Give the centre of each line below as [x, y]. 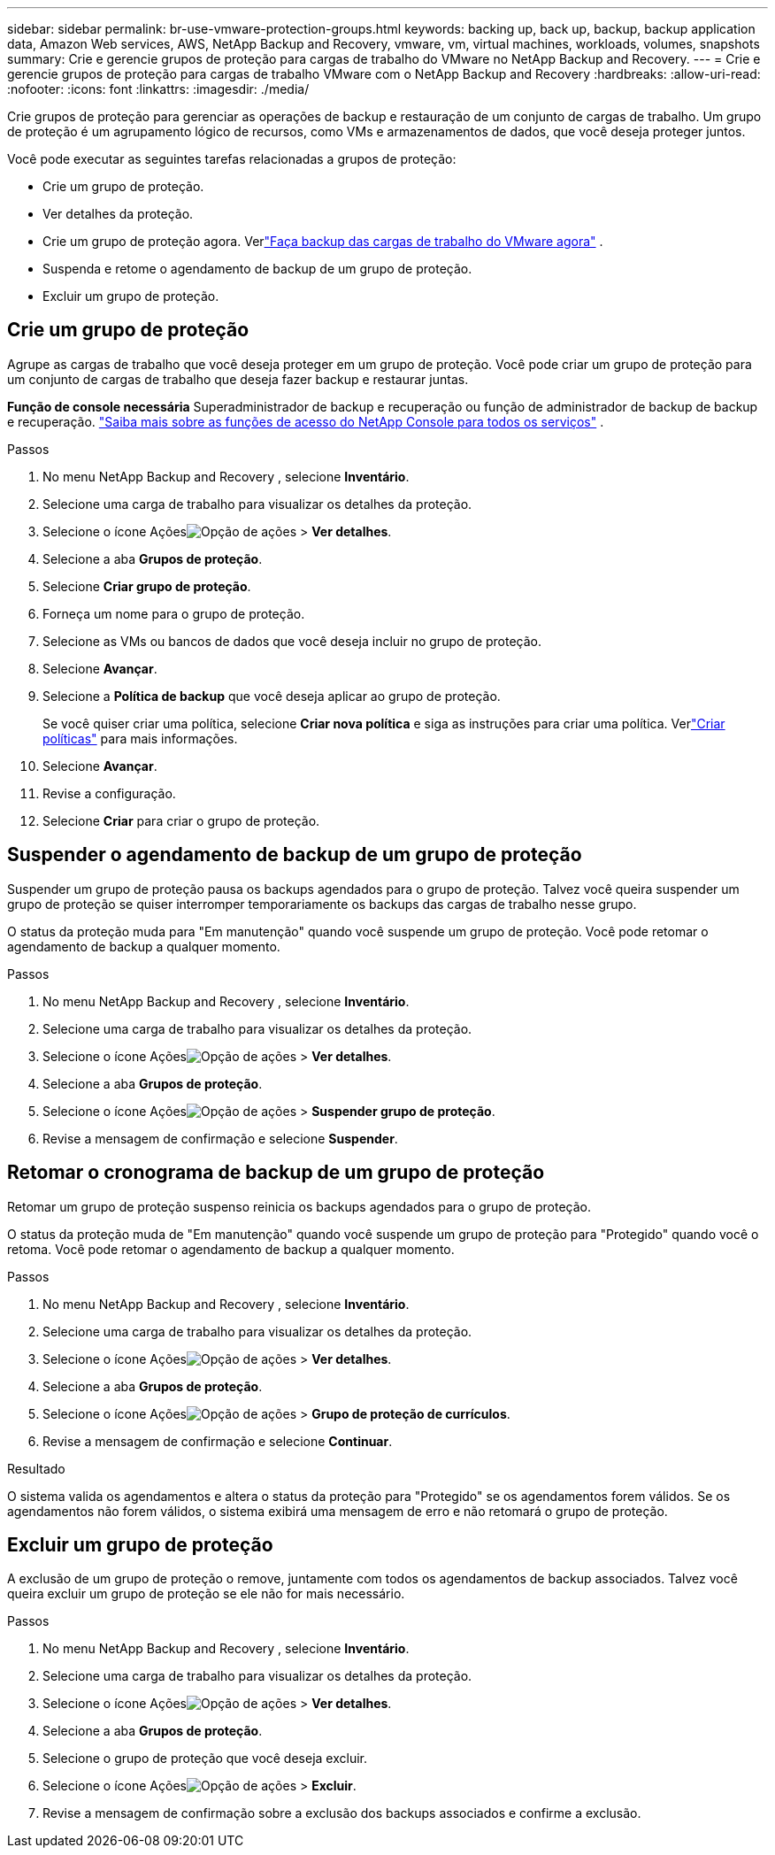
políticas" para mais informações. [140, 738]
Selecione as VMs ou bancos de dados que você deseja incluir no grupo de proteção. [292, 641]
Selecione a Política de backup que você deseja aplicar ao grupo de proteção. [272, 696]
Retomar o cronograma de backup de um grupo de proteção [276, 1173]
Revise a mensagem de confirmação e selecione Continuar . [218, 1441]
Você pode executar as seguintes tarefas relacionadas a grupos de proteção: [232, 159]
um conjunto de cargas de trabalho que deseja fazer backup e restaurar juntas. [238, 379]
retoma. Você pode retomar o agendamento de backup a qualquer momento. [231, 1249]
